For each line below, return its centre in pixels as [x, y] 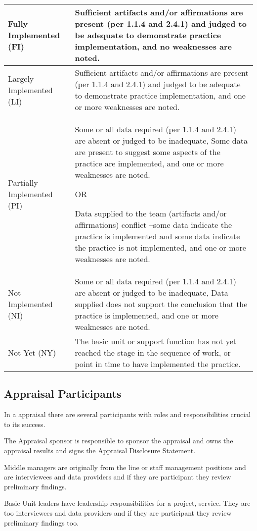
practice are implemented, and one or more [149, 163]
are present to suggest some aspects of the [148, 152]
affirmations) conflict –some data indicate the [153, 225]
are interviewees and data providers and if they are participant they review [118, 477]
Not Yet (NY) [32, 352]
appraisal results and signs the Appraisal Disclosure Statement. [100, 450]
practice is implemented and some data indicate [157, 236]
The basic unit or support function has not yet [156, 341]
